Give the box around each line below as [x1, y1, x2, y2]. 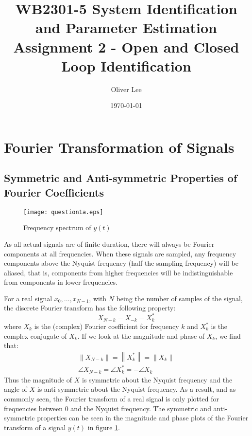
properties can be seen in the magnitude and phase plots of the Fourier [37, 413, 249, 423]
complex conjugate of [4, 330, 67, 341]
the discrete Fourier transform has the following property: [4, 303, 176, 313]
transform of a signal [4, 422, 66, 432]
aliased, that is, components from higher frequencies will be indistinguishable [4, 267, 233, 277]
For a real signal [4, 293, 52, 303]
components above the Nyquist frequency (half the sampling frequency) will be [4, 258, 238, 268]
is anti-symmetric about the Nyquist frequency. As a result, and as [37, 384, 236, 394]
